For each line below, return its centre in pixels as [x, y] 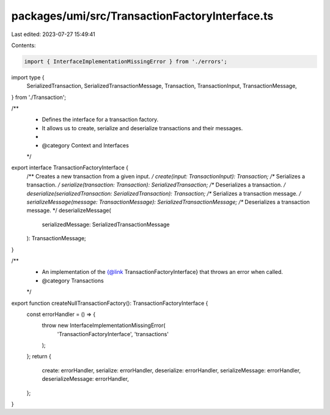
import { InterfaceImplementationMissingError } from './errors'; [126, 61]
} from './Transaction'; [39, 97]
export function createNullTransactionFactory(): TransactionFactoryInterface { [110, 303]
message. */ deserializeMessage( [69, 210]
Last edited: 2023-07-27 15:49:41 [53, 34]
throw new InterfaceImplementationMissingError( [104, 325]
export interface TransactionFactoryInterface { [70, 167]
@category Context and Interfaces [86, 145]
